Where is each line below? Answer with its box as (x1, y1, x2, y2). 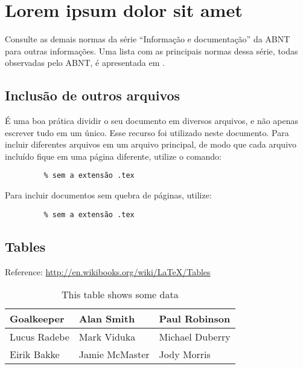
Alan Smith (78, 312, 135, 326)
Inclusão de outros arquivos (5, 86, 180, 105)
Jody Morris (159, 347, 211, 362)
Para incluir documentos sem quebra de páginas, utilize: (5, 189, 212, 201)
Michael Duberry (159, 330, 231, 344)
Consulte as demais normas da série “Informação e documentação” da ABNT (5, 33, 290, 45)
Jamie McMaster (78, 347, 150, 362)
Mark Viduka (78, 330, 136, 344)
